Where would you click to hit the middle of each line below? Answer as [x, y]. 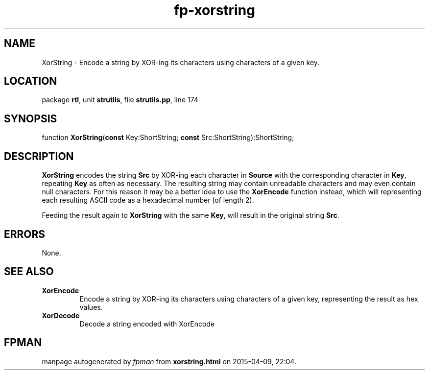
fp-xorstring [214, 10]
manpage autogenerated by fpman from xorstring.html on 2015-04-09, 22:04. [169, 361]
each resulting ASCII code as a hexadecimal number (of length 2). [148, 200]
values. [91, 307]
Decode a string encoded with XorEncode [147, 324]
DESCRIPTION [39, 156]
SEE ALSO [29, 272]
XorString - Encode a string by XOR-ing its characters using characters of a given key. [181, 62]
